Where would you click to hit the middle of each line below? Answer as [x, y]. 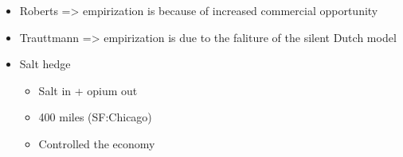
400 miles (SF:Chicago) [95, 117]
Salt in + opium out [88, 90]
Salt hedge [45, 64]
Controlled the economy [97, 143]
